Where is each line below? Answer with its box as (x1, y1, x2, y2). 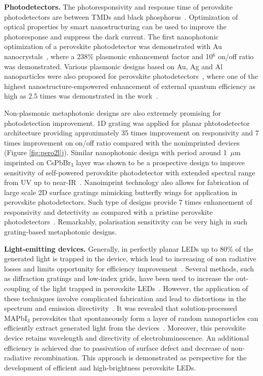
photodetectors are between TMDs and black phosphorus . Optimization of (4, 11, 238, 22)
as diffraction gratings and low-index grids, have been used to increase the (4, 273, 234, 284)
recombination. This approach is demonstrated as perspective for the (33, 352, 247, 363)
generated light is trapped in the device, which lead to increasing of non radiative (4, 253, 256, 264)
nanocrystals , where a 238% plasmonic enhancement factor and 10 (4, 51, 213, 61)
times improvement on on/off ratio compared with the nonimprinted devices (4, 137, 240, 148)
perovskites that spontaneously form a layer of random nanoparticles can (32, 312, 258, 323)
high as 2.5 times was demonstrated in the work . (4, 90, 158, 101)
